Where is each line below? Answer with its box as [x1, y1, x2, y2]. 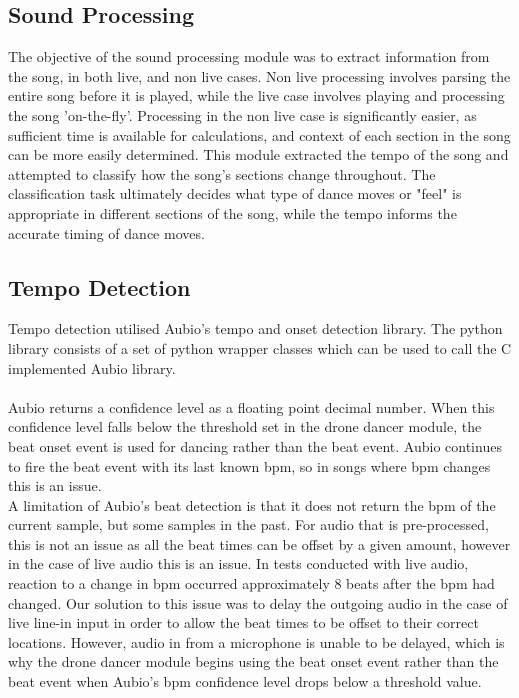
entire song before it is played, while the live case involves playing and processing [8, 85, 505, 106]
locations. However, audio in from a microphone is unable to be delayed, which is [8, 631, 505, 652]
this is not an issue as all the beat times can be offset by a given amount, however [8, 533, 511, 554]
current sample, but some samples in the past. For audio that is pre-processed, [8, 514, 489, 535]
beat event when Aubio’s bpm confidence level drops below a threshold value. [8, 671, 482, 692]
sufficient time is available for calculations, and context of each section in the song [8, 124, 511, 145]
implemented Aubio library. [8, 357, 176, 378]
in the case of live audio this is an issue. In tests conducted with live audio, [8, 553, 469, 574]
